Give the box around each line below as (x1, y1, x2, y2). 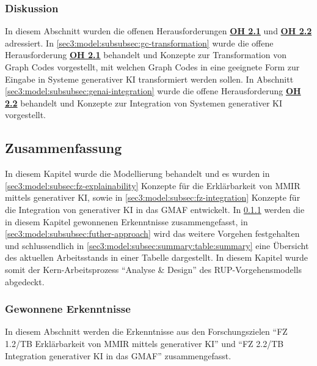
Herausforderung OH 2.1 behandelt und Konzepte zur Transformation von (5, 48, 286, 61)
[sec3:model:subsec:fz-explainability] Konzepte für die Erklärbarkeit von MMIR (5, 179, 301, 192)
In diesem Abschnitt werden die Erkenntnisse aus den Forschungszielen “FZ (5, 325, 288, 338)
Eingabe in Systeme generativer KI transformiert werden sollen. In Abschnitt (5, 72, 294, 85)
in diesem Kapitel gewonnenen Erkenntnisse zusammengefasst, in (5, 215, 248, 228)
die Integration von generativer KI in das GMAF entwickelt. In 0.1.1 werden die (5, 203, 305, 215)
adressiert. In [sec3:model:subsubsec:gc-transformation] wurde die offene (5, 36, 274, 49)
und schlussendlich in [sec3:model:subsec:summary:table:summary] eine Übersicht (5, 239, 309, 252)
